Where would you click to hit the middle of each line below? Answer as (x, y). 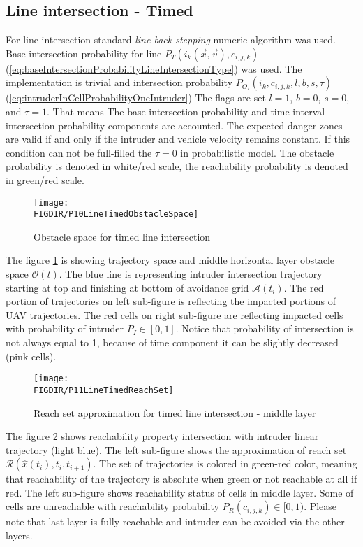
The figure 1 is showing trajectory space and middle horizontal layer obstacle (170, 260)
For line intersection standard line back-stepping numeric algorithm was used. (171, 40)
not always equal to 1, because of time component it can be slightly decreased (172, 342)
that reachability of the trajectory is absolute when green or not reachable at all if (181, 479)
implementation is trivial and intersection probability (119, 82)
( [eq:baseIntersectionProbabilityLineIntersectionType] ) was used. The (154, 68)
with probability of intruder (65, 328)
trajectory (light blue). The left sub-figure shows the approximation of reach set (176, 449)
